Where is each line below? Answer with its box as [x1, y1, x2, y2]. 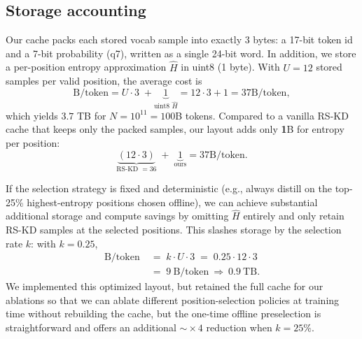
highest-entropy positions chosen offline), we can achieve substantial [27, 194, 318, 209]
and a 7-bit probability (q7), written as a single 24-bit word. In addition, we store [6, 45, 356, 60]
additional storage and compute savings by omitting [6, 208, 229, 223]
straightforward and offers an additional [6, 320, 176, 335]
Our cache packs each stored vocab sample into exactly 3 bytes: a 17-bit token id [6, 32, 353, 47]
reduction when [206, 320, 272, 335]
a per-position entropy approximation [6, 59, 167, 74]
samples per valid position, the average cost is [6, 73, 202, 88]
